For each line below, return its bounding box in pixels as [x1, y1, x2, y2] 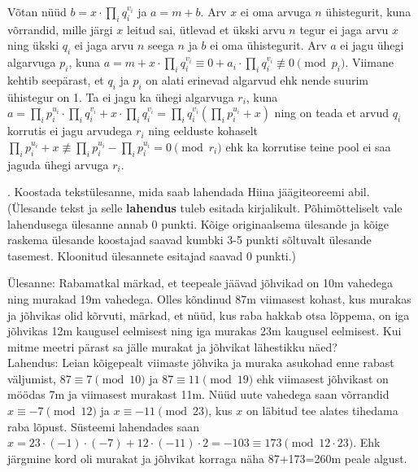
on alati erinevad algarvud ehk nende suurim [146, 71, 368, 88]
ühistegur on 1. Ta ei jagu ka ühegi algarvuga [7, 88, 234, 105]
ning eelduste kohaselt [148, 122, 258, 139]
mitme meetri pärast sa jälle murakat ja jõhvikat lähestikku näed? [7, 338, 337, 355]
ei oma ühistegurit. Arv [210, 37, 327, 54]
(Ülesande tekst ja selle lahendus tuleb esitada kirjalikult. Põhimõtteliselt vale [7, 199, 403, 216]
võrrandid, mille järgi [7, 20, 113, 37]
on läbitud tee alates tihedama [246, 402, 398, 419]
